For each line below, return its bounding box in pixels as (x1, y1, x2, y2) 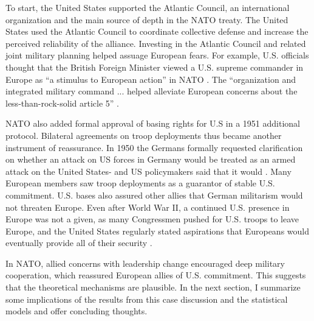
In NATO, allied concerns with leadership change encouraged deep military (5, 256, 285, 269)
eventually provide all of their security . (5, 236, 152, 249)
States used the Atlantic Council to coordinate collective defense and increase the (5, 25, 309, 38)
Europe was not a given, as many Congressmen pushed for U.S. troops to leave (5, 213, 299, 225)
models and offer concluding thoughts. (5, 305, 148, 317)
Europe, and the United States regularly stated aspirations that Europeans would (5, 224, 309, 237)
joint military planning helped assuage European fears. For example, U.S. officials (5, 49, 309, 62)
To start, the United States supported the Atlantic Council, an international (5, 1, 290, 13)
